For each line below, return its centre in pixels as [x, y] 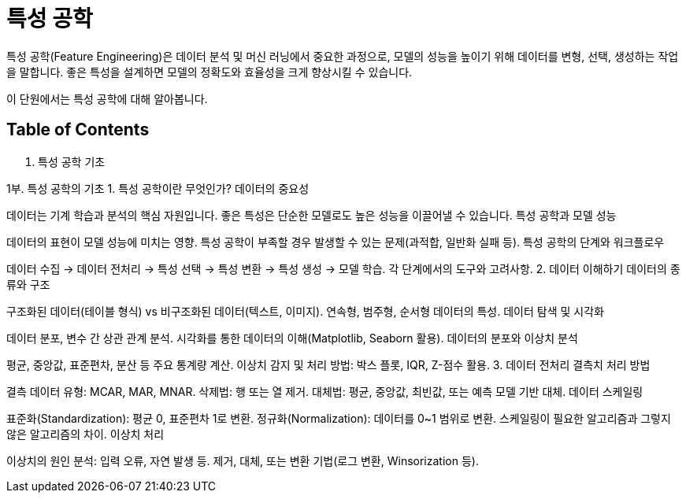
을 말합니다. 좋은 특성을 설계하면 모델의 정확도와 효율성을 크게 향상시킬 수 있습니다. [210, 72]
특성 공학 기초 [72, 161]
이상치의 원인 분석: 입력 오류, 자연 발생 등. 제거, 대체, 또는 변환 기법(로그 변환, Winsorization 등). [243, 460]
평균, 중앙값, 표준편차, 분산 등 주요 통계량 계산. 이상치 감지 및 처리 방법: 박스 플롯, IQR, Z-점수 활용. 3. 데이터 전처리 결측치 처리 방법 [328, 364]
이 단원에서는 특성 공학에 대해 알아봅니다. [107, 98]
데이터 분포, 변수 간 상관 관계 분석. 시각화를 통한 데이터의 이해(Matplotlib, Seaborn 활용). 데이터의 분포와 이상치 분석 [292, 338]
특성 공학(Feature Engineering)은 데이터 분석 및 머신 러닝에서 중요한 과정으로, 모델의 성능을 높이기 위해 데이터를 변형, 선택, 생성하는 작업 [343, 56]
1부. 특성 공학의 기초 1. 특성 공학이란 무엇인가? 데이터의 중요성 [158, 188]
